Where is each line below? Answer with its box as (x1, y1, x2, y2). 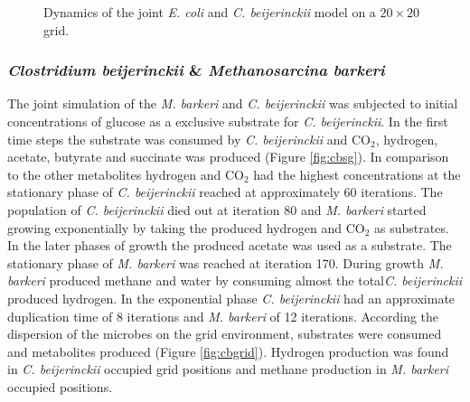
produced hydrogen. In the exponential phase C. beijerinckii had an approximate (7, 288, 456, 307)
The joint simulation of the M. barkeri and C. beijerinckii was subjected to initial (7, 94, 458, 113)
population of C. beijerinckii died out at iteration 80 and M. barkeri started (7, 200, 427, 219)
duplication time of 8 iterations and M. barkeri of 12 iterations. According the (7, 306, 439, 325)
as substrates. (374, 218, 449, 237)
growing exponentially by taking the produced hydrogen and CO (7, 218, 365, 237)
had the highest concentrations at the (253, 164, 461, 183)
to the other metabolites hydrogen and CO (7, 164, 244, 183)
